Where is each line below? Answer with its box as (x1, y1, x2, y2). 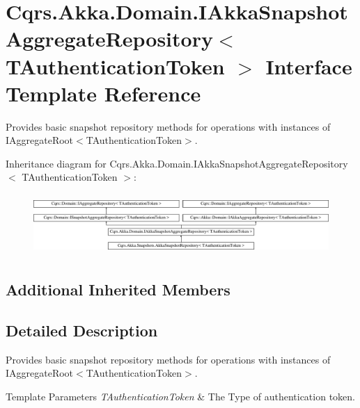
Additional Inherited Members (6, 279, 230, 300)
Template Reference (6, 79, 201, 107)
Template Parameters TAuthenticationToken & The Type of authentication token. (6, 389, 355, 403)
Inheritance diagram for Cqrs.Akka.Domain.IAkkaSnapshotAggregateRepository (6, 156, 348, 170)
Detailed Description (6, 319, 158, 341)
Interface (265, 51, 352, 80)
